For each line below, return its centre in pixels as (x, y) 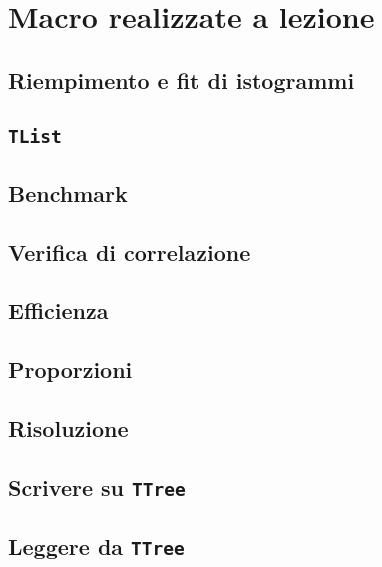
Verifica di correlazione (129, 251)
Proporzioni (70, 369)
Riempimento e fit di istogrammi (181, 79)
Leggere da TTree (96, 546)
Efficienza (58, 310)
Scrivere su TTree (97, 486)
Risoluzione (68, 428)
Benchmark (68, 192)
